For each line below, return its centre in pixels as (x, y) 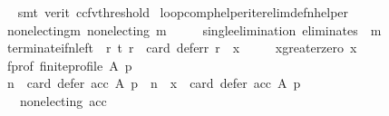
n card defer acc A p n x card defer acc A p (154, 83)
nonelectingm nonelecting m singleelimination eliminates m (194, 29)
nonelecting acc (63, 100)
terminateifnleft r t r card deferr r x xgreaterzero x (182, 48)
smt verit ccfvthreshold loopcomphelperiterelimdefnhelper (183, 12)
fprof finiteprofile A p (69, 65)
